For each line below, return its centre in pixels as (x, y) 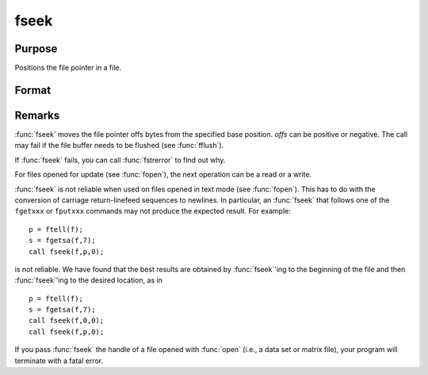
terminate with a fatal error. (59, 361)
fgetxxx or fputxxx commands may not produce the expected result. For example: (153, 211)
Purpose (36, 49)
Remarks (37, 115)
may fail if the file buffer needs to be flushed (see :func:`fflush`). (119, 146)
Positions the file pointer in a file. (68, 68)
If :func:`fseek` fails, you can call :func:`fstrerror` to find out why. (120, 160)
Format (33, 90)
